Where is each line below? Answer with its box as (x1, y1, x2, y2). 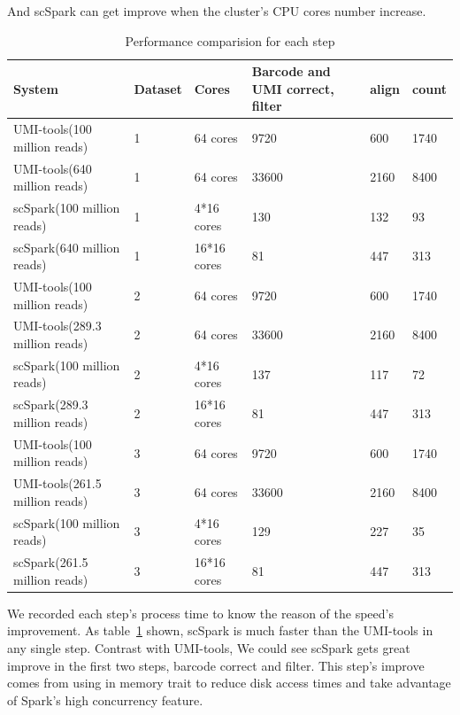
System (13, 79, 58, 97)
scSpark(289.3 (13, 395, 88, 414)
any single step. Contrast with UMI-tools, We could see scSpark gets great (7, 638, 410, 657)
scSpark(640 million (13, 237, 120, 256)
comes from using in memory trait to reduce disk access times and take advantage (7, 673, 451, 692)
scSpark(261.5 (13, 553, 88, 571)
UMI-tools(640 (13, 159, 92, 177)
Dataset (134, 79, 182, 97)
